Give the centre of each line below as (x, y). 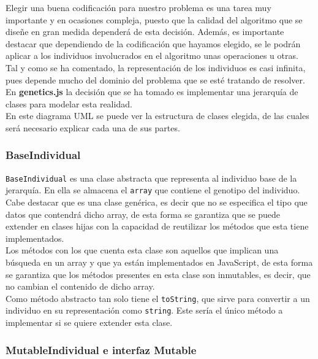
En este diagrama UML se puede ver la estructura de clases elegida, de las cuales (157, 116)
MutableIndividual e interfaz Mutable (101, 349)
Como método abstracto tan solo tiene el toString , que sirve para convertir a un (158, 298)
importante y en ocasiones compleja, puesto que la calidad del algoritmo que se (154, 19)
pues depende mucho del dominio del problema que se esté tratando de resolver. (155, 79)
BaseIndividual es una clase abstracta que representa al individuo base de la (151, 178)
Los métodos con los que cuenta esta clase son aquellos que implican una (142, 250)
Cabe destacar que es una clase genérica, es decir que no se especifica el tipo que (157, 202)
